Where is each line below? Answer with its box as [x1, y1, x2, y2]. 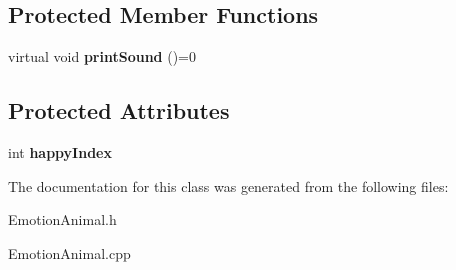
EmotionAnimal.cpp [8, 242, 131, 263]
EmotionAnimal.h [8, 209, 117, 230]
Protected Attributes [8, 95, 230, 126]
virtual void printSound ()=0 [8, 46, 196, 67]
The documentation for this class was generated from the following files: [8, 175, 449, 196]
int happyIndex [8, 142, 112, 162]
